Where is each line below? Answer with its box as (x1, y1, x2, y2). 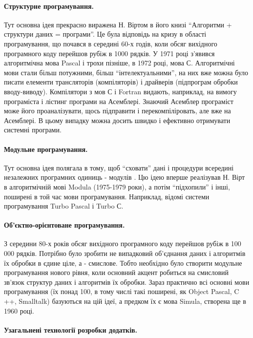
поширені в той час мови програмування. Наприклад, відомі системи (4, 191, 210, 201)
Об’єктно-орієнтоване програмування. (4, 220, 125, 230)
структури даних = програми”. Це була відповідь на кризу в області (4, 29, 207, 39)
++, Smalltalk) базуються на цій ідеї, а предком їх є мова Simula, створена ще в (4, 296, 246, 306)
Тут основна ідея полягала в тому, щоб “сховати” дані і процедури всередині (4, 162, 234, 172)
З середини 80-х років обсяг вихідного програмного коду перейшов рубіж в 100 (4, 238, 241, 249)
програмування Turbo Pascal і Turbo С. (4, 201, 124, 211)
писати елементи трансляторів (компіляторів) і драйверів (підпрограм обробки (4, 77, 238, 87)
